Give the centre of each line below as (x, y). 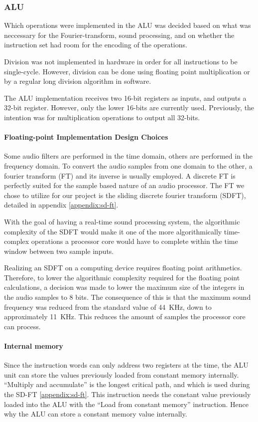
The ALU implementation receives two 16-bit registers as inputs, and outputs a (125, 98)
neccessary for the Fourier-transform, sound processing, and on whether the (119, 35)
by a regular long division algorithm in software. (78, 81)
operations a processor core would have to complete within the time (134, 241)
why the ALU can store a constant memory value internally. (96, 414)
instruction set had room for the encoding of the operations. (96, 45)
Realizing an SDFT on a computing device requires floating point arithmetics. (123, 268)
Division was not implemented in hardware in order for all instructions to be (121, 61)
